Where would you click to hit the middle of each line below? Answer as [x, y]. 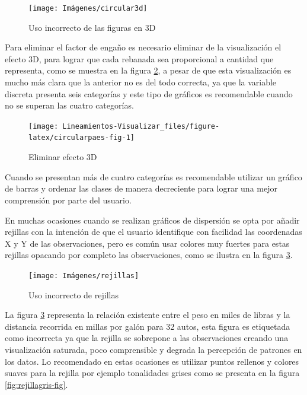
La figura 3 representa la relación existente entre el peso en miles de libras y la [148, 315]
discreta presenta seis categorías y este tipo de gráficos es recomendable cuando [149, 93]
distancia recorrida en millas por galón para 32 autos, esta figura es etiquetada [148, 326]
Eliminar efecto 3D [63, 157]
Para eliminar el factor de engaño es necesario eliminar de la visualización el [143, 47]
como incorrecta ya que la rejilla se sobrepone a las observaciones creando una [147, 338]
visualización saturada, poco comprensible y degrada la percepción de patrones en [153, 349]
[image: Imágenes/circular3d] [88, 8]
